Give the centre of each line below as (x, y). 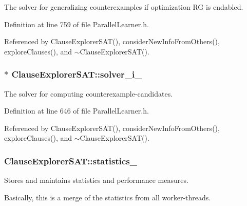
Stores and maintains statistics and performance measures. (96, 180)
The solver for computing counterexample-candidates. (89, 93)
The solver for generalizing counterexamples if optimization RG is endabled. (124, 7)
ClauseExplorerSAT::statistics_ (71, 161)
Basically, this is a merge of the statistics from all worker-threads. (108, 197)
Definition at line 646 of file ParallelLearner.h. (77, 111)
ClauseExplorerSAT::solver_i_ (77, 74)
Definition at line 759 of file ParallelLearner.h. (77, 24)
